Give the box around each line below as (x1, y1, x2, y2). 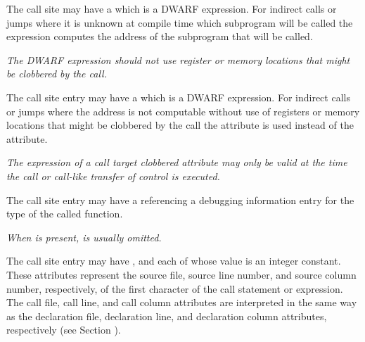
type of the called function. (6, 206, 123, 221)
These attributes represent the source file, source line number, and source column (6, 267, 357, 281)
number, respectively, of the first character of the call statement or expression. (6, 281, 343, 296)
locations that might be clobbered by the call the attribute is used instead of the (6, 118, 354, 132)
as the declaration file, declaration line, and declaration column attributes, (6, 308, 327, 323)
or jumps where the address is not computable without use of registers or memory (6, 103, 360, 118)
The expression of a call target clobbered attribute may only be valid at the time (6, 155, 347, 170)
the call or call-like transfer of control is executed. (6, 168, 220, 183)
